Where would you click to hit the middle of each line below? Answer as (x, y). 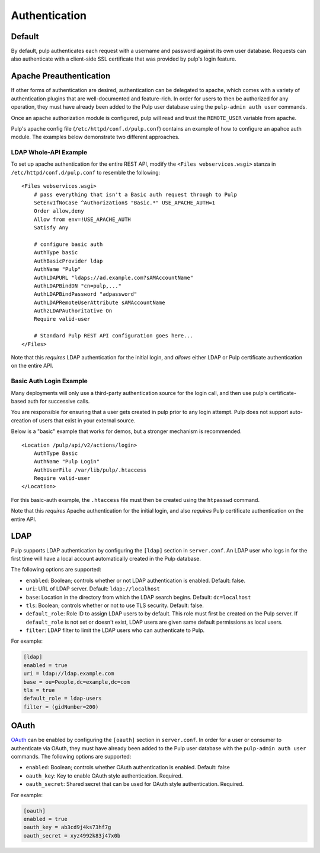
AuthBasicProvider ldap (68, 261)
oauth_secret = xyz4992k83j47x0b (72, 835)
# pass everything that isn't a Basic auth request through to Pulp (135, 194)
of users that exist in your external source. (84, 420)
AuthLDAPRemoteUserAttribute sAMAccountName (99, 302)
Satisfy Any (51, 228)
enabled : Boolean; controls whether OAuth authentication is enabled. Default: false (128, 767)
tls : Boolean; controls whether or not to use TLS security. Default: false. (115, 605)
